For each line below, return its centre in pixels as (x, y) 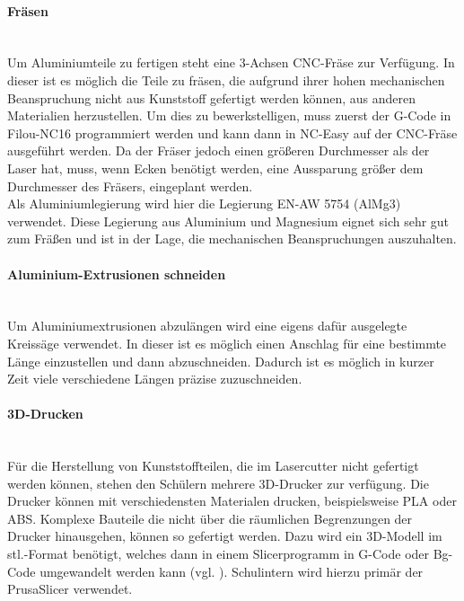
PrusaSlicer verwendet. (70, 589)
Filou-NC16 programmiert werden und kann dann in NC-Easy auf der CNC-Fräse (232, 133)
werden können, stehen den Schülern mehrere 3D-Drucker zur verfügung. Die (218, 483)
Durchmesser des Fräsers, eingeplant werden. (130, 186)
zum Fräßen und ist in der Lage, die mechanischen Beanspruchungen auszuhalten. (232, 239)
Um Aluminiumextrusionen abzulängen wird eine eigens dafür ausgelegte (207, 326)
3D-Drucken (45, 414)
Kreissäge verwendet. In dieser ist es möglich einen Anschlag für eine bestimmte (227, 343)
